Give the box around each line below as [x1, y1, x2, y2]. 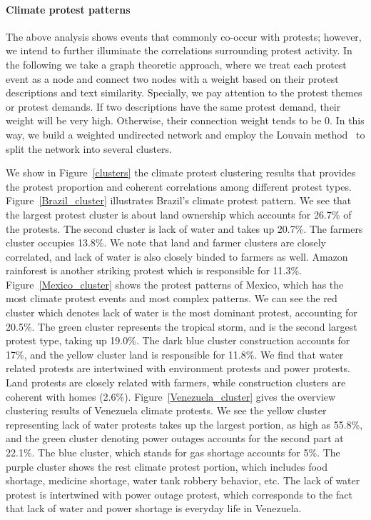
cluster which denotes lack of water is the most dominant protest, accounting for [6, 305, 357, 320]
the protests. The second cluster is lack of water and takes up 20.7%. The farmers [6, 221, 363, 236]
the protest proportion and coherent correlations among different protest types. [6, 179, 352, 194]
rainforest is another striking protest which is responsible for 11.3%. [6, 263, 303, 278]
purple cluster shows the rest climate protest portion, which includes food [6, 459, 327, 474]
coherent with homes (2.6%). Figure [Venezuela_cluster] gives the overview [6, 389, 336, 404]
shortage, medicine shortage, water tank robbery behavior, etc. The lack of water [6, 473, 360, 488]
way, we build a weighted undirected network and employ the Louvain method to [6, 126, 365, 141]
